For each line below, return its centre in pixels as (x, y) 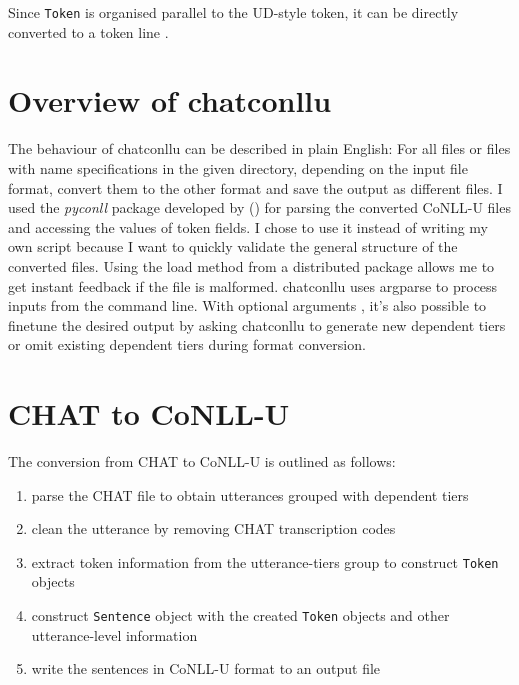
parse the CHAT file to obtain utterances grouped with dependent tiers (250, 494)
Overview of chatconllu (170, 100)
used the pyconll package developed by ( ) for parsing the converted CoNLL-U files (259, 207)
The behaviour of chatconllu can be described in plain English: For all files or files (259, 148)
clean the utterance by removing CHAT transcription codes (213, 528)
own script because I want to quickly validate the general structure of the (233, 246)
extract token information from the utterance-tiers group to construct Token (265, 561)
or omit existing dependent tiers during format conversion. (187, 344)
